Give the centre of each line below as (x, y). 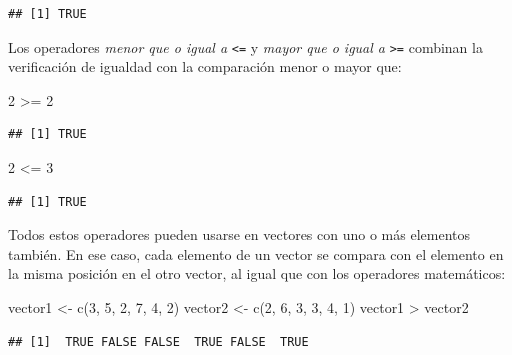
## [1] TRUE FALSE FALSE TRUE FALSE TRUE (158, 341)
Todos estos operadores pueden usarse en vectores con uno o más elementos (239, 234)
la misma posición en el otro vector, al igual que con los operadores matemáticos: (257, 273)
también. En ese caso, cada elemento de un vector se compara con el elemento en (256, 253)
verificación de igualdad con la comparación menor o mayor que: (205, 66)
